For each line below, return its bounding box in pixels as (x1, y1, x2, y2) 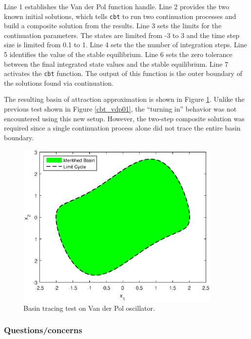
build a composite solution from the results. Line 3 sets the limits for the (4, 20, 222, 31)
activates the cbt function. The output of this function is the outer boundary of (4, 68, 242, 78)
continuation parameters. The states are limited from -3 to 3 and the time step (4, 30, 240, 40)
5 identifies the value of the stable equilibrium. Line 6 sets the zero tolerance (4, 49, 232, 59)
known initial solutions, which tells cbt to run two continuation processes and (4, 11, 236, 21)
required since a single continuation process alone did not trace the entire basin (4, 123, 241, 133)
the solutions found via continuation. (4, 77, 114, 88)
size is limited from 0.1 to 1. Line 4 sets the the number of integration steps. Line (4, 39, 247, 50)
